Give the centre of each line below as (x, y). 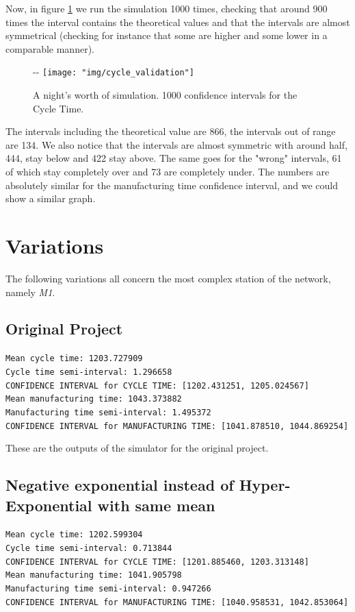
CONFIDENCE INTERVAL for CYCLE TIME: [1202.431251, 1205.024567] (157, 385)
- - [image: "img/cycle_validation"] (114, 72)
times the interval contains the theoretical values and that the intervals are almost (178, 22)
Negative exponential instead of (120, 485)
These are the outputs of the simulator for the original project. (137, 448)
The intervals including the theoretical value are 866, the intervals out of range (171, 131)
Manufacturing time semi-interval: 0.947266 (108, 589)
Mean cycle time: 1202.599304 (74, 535)
